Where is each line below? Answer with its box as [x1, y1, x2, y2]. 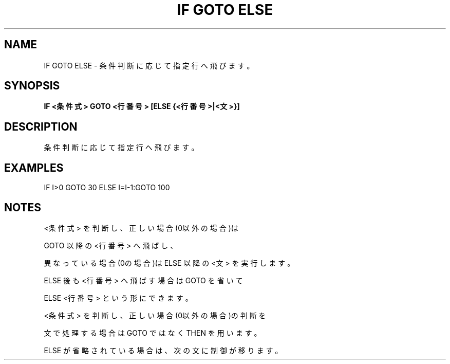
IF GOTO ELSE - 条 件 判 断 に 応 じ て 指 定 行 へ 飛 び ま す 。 [44, 61, 254, 70]
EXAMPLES [4, 161, 64, 174]
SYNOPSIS [4, 79, 60, 93]
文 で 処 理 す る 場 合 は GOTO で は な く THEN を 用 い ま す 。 [44, 328, 261, 337]
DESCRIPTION [4, 120, 78, 133]
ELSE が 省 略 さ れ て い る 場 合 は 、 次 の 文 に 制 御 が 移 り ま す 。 [44, 345, 283, 355]
